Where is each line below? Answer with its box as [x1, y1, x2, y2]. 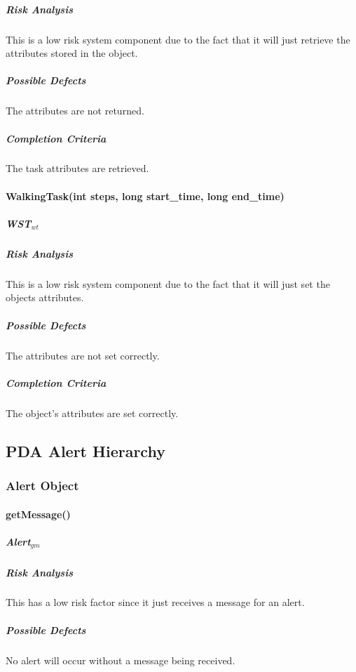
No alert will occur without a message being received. [6, 652, 235, 667]
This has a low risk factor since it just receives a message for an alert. [6, 595, 305, 610]
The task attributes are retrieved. [6, 161, 149, 176]
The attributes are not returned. [6, 103, 144, 118]
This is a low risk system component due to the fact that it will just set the [6, 276, 330, 291]
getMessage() [6, 506, 71, 521]
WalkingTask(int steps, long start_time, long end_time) [6, 188, 285, 203]
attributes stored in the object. [6, 46, 138, 60]
